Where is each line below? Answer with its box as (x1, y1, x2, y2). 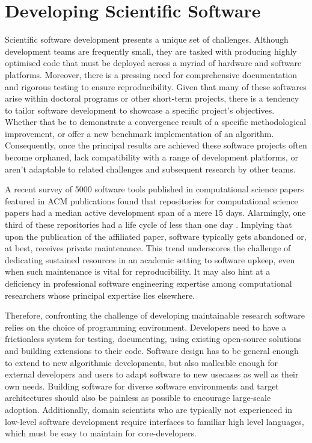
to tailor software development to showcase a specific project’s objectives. (5, 103, 275, 116)
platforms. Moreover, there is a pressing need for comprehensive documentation (5, 68, 297, 81)
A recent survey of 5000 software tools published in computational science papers (5, 183, 304, 195)
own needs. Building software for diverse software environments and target (5, 379, 279, 392)
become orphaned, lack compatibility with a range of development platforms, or (5, 151, 298, 163)
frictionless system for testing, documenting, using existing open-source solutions (5, 332, 302, 345)
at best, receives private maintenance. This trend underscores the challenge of (5, 242, 291, 254)
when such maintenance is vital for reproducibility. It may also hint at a (5, 265, 271, 278)
